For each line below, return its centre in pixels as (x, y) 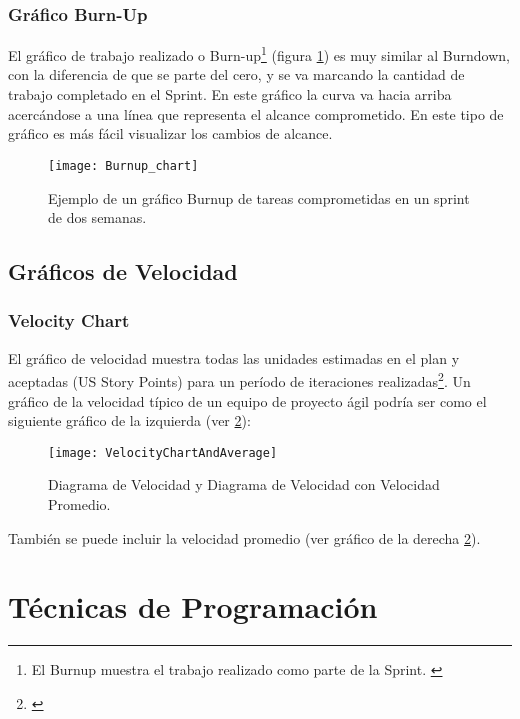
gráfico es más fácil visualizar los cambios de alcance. (170, 133)
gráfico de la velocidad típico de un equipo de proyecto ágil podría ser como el (247, 400)
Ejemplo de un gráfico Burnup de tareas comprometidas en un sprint (259, 197)
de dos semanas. (97, 217)
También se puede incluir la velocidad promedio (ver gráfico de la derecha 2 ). (244, 537)
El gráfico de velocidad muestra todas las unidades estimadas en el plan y (234, 357)
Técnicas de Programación (193, 606)
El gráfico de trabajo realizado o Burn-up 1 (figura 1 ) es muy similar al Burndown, (259, 53)
